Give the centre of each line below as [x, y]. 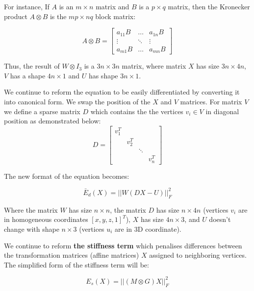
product [16, 16]
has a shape [28, 75]
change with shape [32, 229]
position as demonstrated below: [52, 121]
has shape [103, 75]
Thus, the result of [32, 66]
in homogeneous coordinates [46, 219]
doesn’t [220, 219]
